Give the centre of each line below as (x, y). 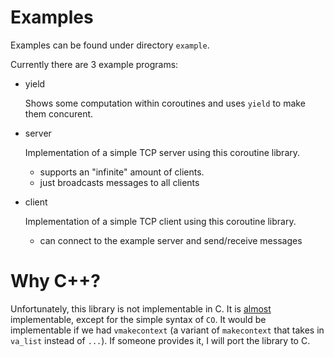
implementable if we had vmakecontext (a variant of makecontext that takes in (167, 330)
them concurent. (59, 113)
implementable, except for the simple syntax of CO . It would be (138, 319)
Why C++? (55, 281)
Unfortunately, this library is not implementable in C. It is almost (141, 308)
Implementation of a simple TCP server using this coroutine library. (162, 152)
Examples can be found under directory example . (110, 45)
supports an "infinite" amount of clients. (122, 172)
